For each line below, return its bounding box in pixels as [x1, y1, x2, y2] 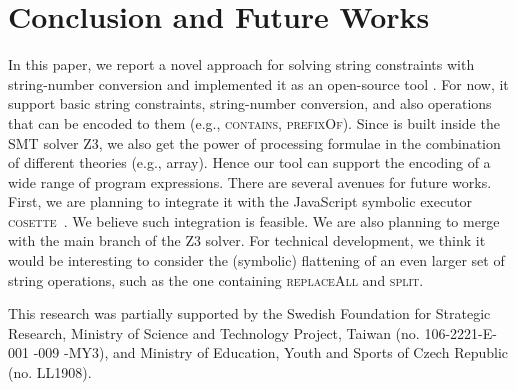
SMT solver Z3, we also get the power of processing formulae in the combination [8, 132, 501, 153]
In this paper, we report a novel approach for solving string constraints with [8, 54, 475, 75]
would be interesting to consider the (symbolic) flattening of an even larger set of [8, 250, 505, 271]
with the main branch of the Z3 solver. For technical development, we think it [8, 230, 486, 251]
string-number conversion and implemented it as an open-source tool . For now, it [8, 73, 509, 94]
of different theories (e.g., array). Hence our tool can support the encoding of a [8, 152, 491, 173]
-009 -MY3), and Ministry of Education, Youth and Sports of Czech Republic [33, 342, 509, 363]
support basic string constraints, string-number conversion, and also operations [8, 93, 492, 114]
